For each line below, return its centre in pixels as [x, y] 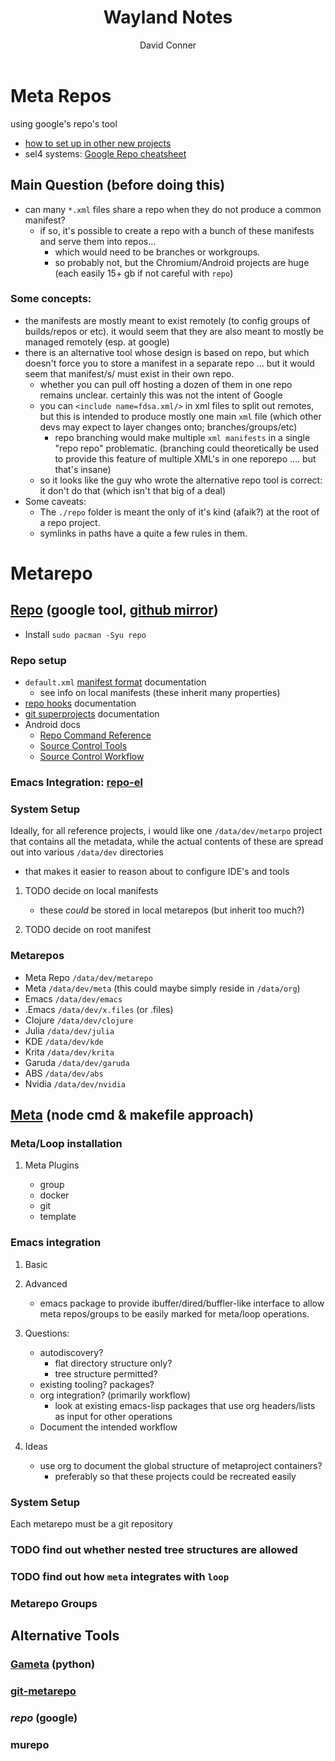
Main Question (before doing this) [118, 185]
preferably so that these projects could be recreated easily [175, 1476]
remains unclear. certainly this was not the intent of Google [161, 395]
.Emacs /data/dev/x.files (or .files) [99, 1009]
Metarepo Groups [54, 1603]
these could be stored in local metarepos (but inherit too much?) [172, 910]
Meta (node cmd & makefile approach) [132, 1115]
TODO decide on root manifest [88, 930]
